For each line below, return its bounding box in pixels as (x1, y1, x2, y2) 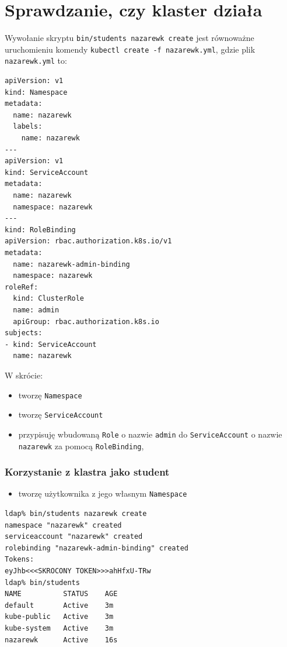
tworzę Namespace (18, 388, 82, 401)
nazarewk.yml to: (5, 54, 67, 67)
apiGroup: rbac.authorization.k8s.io (13, 317, 159, 326)
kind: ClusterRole (13, 294, 85, 303)
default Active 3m (5, 601, 114, 610)
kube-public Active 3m (5, 612, 114, 621)
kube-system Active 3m (5, 624, 114, 632)
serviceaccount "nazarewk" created (5, 532, 143, 541)
